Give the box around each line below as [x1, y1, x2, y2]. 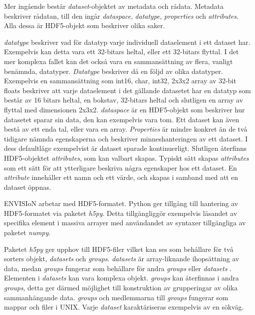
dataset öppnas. [4, 181, 51, 192]
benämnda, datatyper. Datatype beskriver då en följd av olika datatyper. [4, 66, 223, 76]
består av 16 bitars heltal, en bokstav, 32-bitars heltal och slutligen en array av [4, 95, 243, 105]
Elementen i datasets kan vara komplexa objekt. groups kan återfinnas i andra [4, 273, 239, 283]
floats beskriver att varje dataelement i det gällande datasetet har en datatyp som [4, 85, 251, 95]
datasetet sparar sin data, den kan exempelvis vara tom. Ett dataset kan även [4, 114, 239, 124]
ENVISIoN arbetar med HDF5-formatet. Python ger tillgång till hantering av [4, 198, 238, 209]
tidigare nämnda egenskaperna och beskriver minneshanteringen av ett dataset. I [4, 133, 248, 143]
